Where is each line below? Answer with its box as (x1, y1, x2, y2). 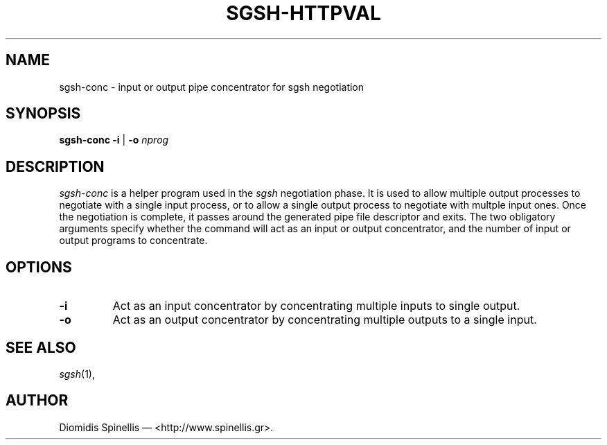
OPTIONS (6, 258, 72, 276)
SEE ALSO (6, 338, 76, 356)
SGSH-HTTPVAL (226, 1, 381, 25)
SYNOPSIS (6, 105, 81, 123)
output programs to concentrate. (59, 234, 208, 247)
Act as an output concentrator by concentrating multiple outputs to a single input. (112, 313, 537, 327)
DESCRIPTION (6, 157, 105, 175)
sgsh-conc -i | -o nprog (59, 134, 169, 146)
